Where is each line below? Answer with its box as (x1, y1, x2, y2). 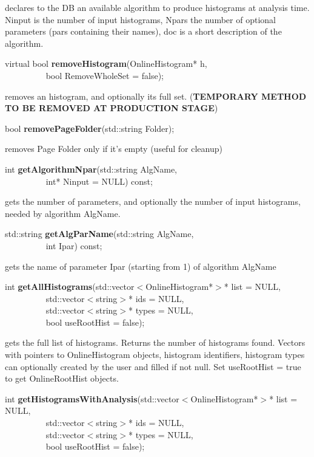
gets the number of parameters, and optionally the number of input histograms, (5, 195, 301, 208)
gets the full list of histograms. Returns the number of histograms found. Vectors (5, 336, 306, 349)
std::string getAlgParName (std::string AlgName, (5, 227, 194, 240)
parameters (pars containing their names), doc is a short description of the (5, 25, 282, 38)
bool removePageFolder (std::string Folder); (5, 122, 175, 134)
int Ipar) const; (45, 239, 102, 252)
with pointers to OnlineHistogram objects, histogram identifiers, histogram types (5, 348, 305, 361)
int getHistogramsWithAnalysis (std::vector (5, 392, 179, 405)
